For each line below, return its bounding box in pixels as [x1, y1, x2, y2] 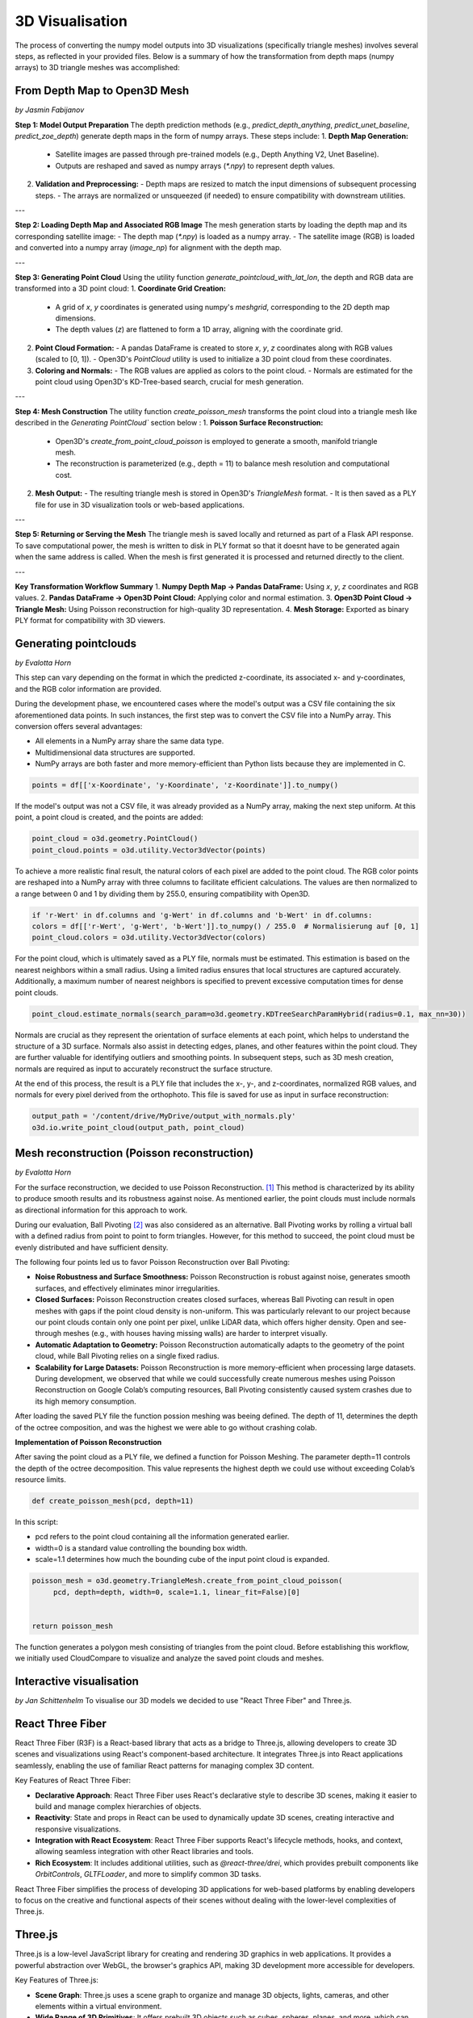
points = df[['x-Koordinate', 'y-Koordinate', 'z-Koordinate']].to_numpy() [31, 781, 339, 790]
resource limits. [15, 1475, 66, 1484]
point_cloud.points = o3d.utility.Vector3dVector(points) [31, 845, 266, 855]
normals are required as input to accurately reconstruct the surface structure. [15, 1064, 273, 1074]
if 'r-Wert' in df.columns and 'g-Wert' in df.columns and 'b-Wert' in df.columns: [31, 911, 373, 919]
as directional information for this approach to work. [15, 1205, 188, 1215]
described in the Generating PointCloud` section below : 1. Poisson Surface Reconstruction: [15, 418, 324, 428]
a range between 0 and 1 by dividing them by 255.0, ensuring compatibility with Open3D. [15, 889, 311, 898]
